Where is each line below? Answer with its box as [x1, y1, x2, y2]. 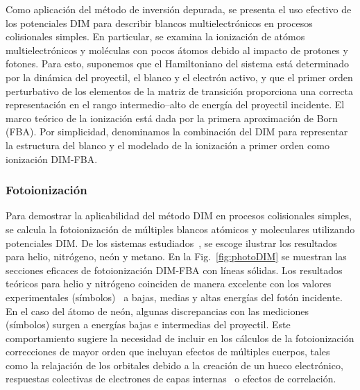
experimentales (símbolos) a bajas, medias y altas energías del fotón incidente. [6, 289, 343, 304]
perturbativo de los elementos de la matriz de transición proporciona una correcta [6, 83, 354, 98]
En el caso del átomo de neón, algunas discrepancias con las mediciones [6, 303, 309, 318]
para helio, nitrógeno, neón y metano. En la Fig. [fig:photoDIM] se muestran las [6, 249, 347, 264]
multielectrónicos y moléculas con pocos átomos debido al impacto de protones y [6, 42, 348, 57]
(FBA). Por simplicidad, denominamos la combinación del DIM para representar [6, 124, 348, 139]
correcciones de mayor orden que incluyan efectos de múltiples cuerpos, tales [6, 344, 330, 359]
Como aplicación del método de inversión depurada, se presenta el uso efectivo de [6, 2, 352, 16]
